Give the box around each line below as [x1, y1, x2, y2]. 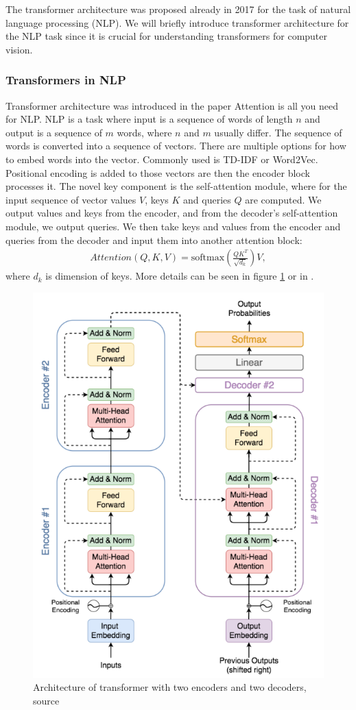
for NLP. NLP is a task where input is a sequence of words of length [5, 112, 293, 126]
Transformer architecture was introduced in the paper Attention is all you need [5, 98, 339, 112]
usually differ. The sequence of [214, 125, 342, 139]
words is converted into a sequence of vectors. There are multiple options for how [5, 138, 346, 153]
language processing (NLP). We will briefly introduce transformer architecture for [5, 15, 349, 29]
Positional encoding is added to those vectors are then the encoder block [5, 165, 310, 180]
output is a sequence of [5, 125, 102, 139]
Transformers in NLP [5, 71, 126, 88]
